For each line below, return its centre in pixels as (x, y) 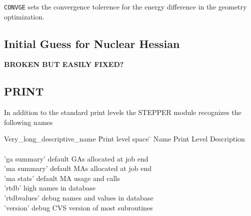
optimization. (24, 16)
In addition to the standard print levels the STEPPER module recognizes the (123, 112)
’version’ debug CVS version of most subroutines (78, 207)
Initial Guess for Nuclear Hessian (92, 43)
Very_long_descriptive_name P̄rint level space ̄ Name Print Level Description (124, 139)
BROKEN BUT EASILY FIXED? (64, 64)
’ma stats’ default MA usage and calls (62, 178)
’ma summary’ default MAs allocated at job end (78, 168)
